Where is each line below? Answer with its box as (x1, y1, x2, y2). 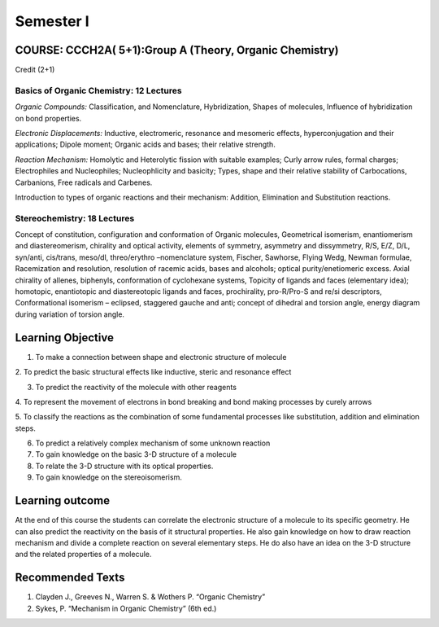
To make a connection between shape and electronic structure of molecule (35, 352, 287, 362)
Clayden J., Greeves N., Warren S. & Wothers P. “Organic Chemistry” (35, 592, 266, 602)
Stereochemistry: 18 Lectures (15, 213, 135, 224)
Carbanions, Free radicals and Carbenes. (15, 178, 153, 187)
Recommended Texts (15, 571, 125, 585)
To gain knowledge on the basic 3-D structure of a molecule (35, 449, 237, 459)
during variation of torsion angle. (15, 309, 125, 319)
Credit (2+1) (15, 65, 55, 75)
